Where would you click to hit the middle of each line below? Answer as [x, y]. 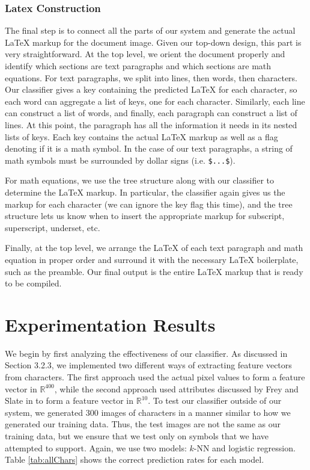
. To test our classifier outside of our [215, 400]
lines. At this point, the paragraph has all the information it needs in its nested [151, 124]
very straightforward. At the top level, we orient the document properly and [145, 54]
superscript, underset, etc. [53, 227]
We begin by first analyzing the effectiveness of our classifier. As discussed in [146, 353]
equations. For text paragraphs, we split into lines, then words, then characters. [151, 77]
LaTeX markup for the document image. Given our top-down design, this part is [153, 42]
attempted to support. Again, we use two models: [96, 447]
